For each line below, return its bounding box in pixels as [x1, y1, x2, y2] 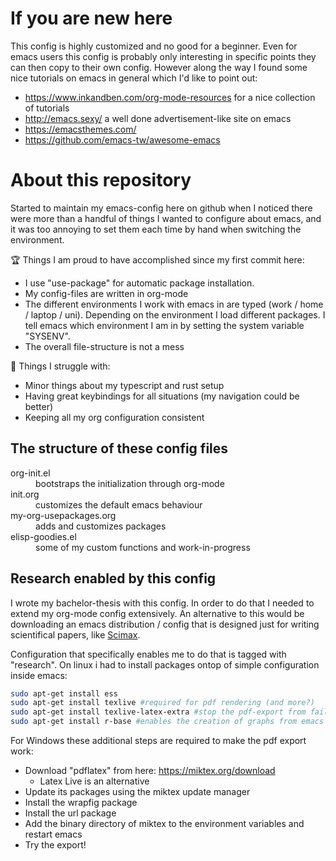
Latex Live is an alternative [39, 775, 150, 787]
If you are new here [10, 7, 173, 30]
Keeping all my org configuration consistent [24, 411, 205, 423]
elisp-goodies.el [10, 530, 77, 542]
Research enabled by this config [10, 570, 217, 587]
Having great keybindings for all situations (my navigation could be [24, 390, 300, 402]
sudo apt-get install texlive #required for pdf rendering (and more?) [10, 698, 315, 708]
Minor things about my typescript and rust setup [24, 379, 225, 391]
